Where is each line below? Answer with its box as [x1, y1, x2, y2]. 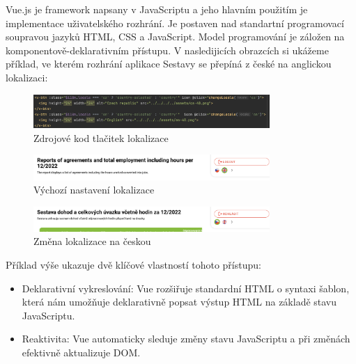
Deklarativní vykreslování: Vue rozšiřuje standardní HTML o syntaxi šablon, [22, 280, 350, 295]
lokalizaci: [6, 70, 48, 84]
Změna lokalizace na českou [33, 234, 151, 248]
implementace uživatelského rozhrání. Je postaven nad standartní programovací [6, 15, 344, 30]
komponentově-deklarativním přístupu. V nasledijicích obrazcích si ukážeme [6, 42, 329, 57]
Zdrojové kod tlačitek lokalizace [33, 130, 169, 145]
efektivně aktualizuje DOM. [22, 345, 141, 359]
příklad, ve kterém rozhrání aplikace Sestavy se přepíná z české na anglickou [6, 56, 332, 71]
